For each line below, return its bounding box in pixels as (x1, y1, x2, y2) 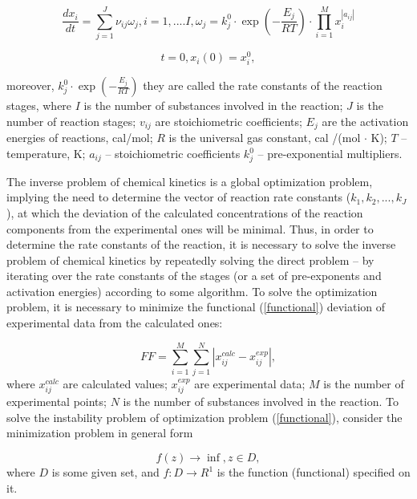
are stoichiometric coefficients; (155, 112, 302, 129)
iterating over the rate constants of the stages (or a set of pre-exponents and (6, 267, 382, 284)
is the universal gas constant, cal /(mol (168, 129, 361, 146)
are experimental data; (194, 375, 306, 391)
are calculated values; (63, 375, 168, 391)
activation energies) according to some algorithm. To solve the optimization (6, 282, 378, 299)
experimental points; (6, 393, 107, 410)
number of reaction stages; (6, 112, 136, 129)
